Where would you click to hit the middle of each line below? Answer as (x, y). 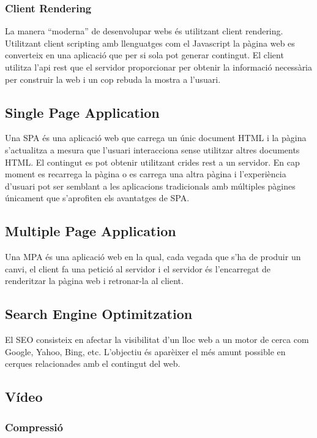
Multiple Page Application (91, 231)
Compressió (34, 427)
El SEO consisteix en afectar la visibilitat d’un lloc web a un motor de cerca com (157, 340)
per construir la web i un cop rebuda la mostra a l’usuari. (113, 79)
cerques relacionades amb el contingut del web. (93, 363)
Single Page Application (82, 112)
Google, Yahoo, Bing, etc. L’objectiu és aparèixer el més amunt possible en (145, 351)
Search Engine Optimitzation (99, 314)
